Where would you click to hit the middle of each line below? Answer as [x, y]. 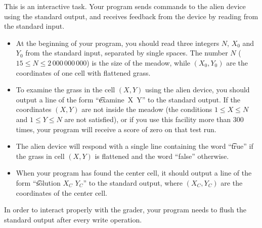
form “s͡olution [38, 182]
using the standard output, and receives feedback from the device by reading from [131, 16]
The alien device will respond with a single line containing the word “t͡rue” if [135, 146]
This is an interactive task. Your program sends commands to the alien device [125, 6]
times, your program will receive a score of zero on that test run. [116, 129]
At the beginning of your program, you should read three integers [118, 43]
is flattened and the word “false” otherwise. [162, 156]
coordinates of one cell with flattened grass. [83, 72]
